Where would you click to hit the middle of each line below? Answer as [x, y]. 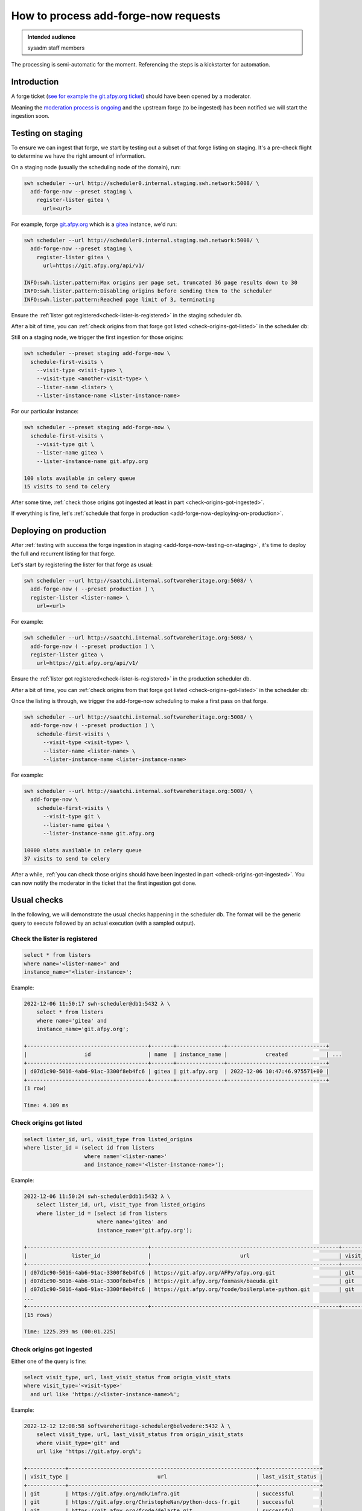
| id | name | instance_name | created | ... [183, 1054]
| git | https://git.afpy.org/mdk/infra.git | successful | [173, 1493]
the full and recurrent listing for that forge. [63, 554]
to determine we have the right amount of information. [78, 156]
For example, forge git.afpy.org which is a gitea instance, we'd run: [94, 224]
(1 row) [35, 1088]
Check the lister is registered [54, 939]
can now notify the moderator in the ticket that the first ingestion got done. [104, 883]
